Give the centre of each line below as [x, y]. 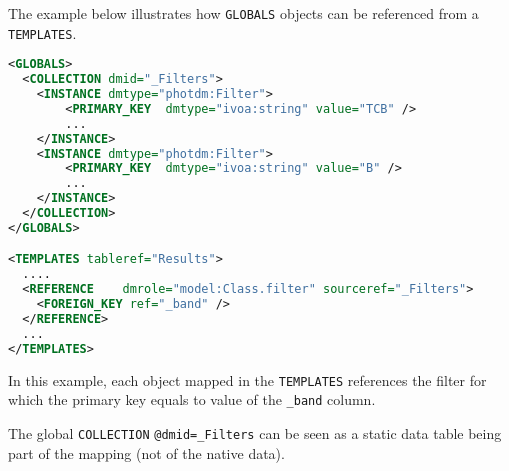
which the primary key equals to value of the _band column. [192, 399]
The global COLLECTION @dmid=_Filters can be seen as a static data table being [255, 432]
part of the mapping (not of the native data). [146, 452]
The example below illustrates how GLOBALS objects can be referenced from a [243, 13]
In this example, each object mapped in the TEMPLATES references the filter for [247, 379]
